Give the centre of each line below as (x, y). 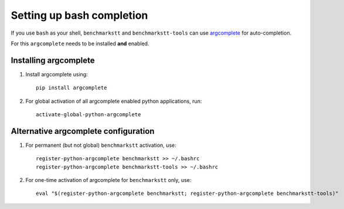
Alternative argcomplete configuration (83, 131)
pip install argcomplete (71, 88)
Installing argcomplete (53, 60)
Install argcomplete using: (57, 74)
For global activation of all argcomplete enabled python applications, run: (114, 101)
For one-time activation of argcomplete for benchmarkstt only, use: (108, 180)
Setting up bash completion (79, 15)
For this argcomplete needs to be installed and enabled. (80, 43)
